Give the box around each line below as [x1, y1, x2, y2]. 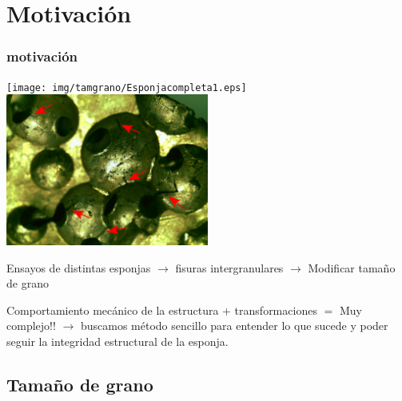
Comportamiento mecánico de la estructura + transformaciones [6, 301, 317, 318]
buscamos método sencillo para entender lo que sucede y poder [80, 317, 388, 334]
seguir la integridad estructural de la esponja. [6, 332, 229, 349]
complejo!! [6, 317, 56, 334]
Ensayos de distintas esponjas [6, 259, 151, 276]
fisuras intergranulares [175, 259, 284, 276]
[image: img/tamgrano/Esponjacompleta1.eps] [6, 81, 247, 93]
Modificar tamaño [308, 259, 396, 276]
